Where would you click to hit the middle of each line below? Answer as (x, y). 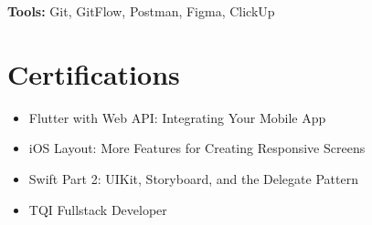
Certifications (94, 73)
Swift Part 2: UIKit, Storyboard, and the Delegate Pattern (193, 178)
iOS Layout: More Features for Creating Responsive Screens (197, 148)
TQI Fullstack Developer (98, 209)
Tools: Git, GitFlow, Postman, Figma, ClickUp (141, 11)
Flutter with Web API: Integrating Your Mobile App (177, 117)
